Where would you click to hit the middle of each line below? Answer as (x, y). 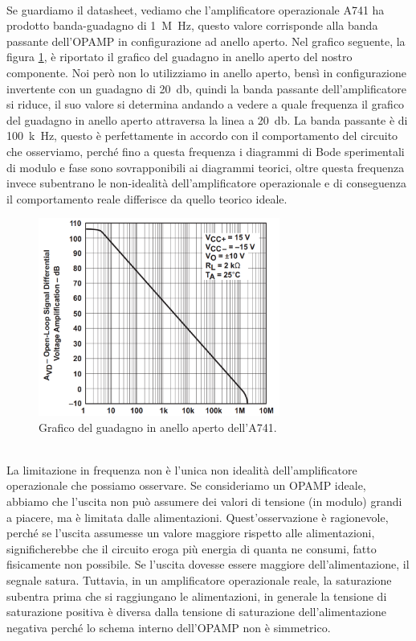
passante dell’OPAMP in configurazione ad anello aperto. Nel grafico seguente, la (206, 41)
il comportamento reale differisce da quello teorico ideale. (147, 198)
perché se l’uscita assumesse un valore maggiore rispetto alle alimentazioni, (191, 533)
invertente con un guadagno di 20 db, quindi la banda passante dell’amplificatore (207, 88)
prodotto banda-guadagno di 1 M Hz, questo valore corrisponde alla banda (192, 25)
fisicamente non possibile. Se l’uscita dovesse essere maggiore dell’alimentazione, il (208, 564)
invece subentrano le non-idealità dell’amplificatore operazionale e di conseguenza (207, 183)
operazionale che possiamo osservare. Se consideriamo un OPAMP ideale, (186, 485)
